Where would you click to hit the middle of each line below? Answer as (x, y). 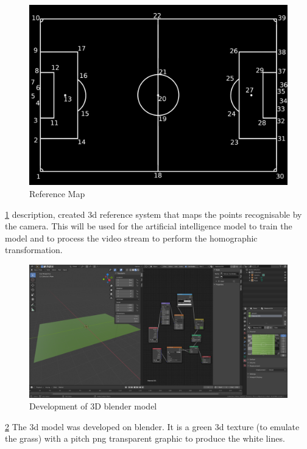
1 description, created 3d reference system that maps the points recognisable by (153, 214)
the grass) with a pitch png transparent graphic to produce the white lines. (145, 438)
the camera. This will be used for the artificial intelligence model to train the (149, 226)
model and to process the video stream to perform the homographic (131, 238)
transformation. (34, 250)
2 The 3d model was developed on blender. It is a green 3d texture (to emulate (152, 426)
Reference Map (57, 194)
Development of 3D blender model (93, 406)
